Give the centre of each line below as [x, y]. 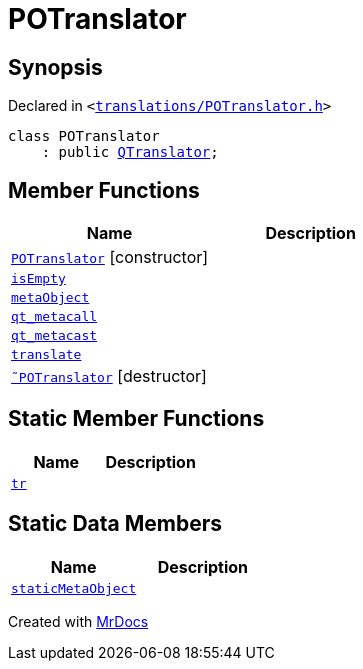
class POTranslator [84, 136]
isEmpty [38, 279]
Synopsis [55, 67]
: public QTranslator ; [130, 152]
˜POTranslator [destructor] [109, 376]
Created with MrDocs [78, 621]
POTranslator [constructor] [110, 257]
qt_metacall [54, 317]
